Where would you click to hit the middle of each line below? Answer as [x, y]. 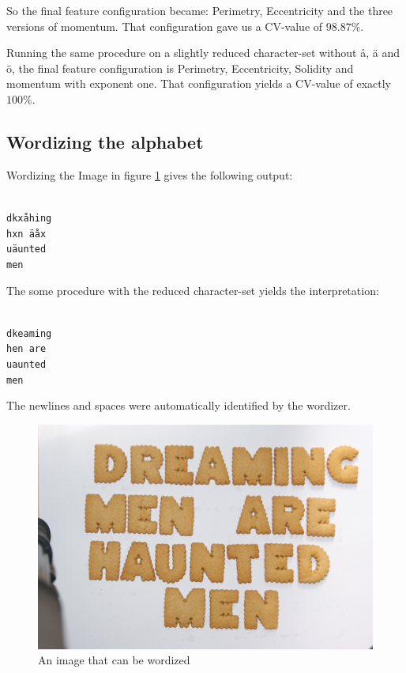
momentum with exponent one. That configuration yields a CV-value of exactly [199, 83]
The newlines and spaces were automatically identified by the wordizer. [179, 405]
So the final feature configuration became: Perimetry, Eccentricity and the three [200, 10]
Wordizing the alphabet [105, 141]
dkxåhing [29, 218]
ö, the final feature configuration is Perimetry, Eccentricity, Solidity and [180, 68]
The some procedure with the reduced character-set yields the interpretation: [193, 290]
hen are [26, 349]
